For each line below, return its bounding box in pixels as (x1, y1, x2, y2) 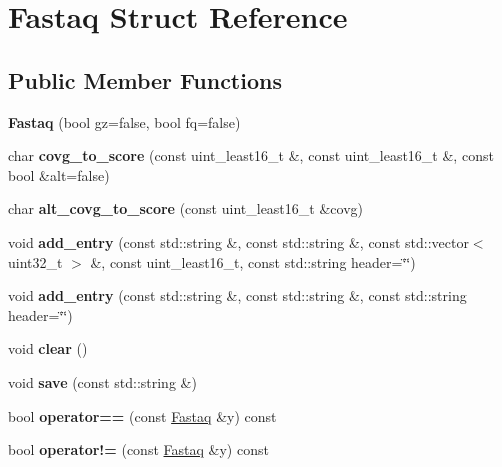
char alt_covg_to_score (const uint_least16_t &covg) (8, 198, 363, 219)
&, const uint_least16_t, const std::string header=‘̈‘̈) (90, 251, 416, 272)
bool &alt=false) (8, 164, 110, 185)
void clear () (8, 338, 88, 359)
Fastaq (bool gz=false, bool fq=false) (8, 111, 241, 132)
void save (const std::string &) (8, 371, 197, 392)
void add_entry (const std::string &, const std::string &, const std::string (8, 285, 467, 306)
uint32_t (8, 251, 63, 272)
